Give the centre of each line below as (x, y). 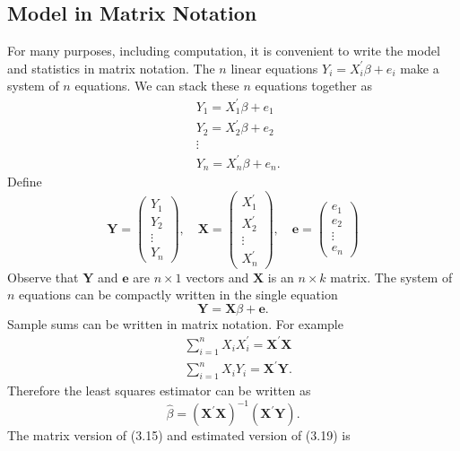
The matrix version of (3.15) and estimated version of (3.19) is (179, 435)
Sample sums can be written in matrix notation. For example (175, 323)
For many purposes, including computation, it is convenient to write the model (224, 51)
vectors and (217, 277)
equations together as (314, 86)
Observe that (43, 277)
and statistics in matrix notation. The (111, 68)
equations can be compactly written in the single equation (178, 295)
